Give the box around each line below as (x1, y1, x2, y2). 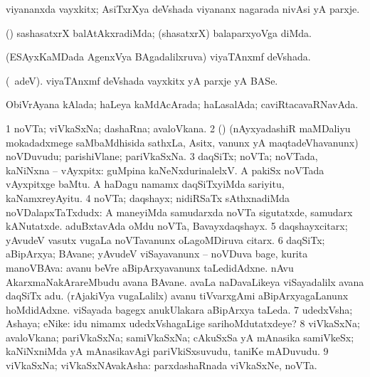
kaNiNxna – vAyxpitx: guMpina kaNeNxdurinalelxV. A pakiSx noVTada (6, 162, 324, 177)
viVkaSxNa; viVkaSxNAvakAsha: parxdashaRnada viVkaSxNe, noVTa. (6, 358, 317, 373)
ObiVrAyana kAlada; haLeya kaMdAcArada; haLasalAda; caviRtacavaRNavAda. (6, 97, 359, 112)
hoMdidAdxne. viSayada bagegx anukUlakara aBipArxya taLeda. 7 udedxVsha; (6, 302, 353, 317)
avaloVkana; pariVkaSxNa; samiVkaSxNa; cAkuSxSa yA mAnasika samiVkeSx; (6, 329, 354, 344)
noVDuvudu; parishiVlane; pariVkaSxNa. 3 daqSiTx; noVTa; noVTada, (6, 149, 318, 164)
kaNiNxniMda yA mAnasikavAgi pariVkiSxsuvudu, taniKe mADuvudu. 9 (6, 344, 329, 359)
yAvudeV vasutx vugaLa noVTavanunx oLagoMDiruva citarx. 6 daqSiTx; (6, 232, 325, 247)
